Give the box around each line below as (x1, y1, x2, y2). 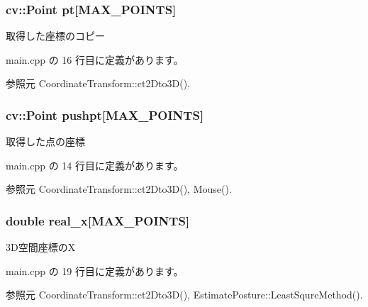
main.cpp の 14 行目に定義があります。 (6, 157, 184, 172)
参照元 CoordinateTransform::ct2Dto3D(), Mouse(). (6, 182, 232, 196)
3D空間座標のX (6, 240, 76, 255)
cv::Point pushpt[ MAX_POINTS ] (6, 106, 204, 123)
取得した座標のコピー (6, 28, 105, 43)
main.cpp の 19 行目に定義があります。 (6, 263, 184, 278)
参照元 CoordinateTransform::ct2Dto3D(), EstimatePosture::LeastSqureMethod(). (6, 287, 363, 302)
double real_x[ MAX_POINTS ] (6, 211, 190, 229)
